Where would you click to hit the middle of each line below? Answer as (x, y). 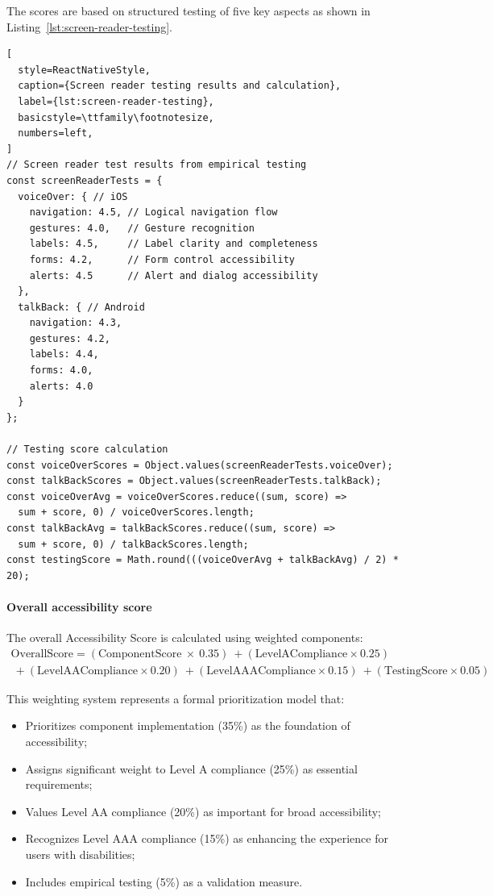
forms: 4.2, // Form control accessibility (162, 259)
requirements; (59, 784)
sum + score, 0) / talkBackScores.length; (133, 544)
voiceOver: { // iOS (73, 196)
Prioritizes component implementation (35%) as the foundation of (188, 725)
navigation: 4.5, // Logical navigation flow (153, 213)
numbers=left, (56, 133)
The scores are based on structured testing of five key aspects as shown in (188, 10)
